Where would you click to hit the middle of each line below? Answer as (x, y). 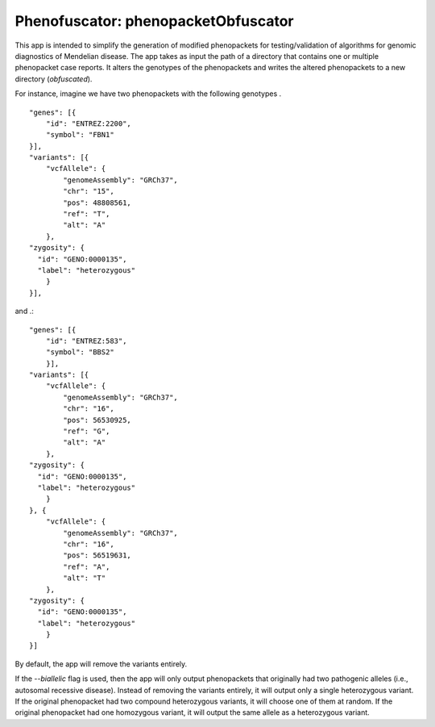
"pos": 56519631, (97, 556)
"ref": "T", (87, 214)
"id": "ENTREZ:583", (86, 341)
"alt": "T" (85, 578)
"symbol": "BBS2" (80, 352)
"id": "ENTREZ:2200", (89, 123)
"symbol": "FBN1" (80, 135)
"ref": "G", (87, 431)
